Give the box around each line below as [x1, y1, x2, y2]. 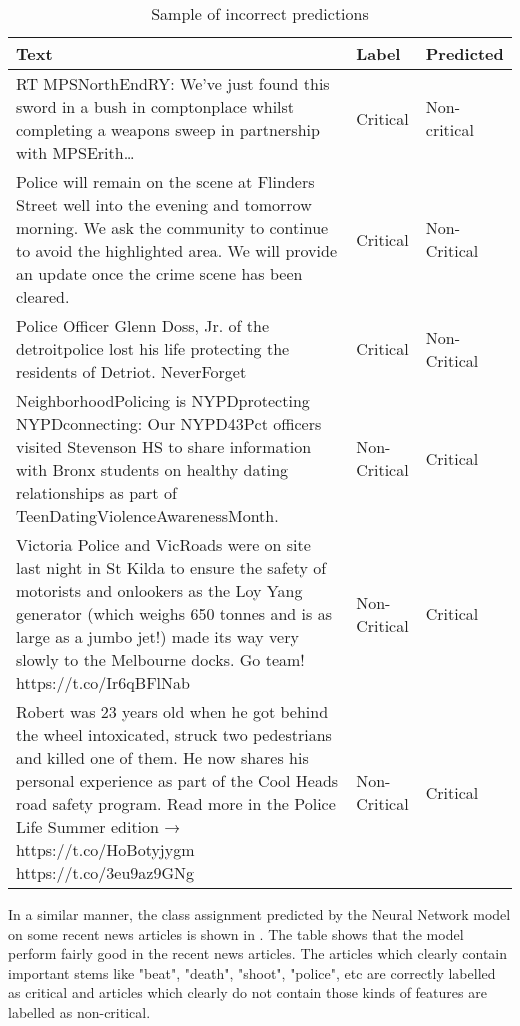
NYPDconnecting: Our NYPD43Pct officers [16, 412, 322, 435]
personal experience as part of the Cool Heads [16, 769, 339, 792]
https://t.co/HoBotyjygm [16, 838, 195, 861]
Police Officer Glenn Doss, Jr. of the [16, 314, 270, 337]
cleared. [16, 285, 70, 308]
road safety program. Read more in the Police [16, 792, 336, 815]
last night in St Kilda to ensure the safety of [16, 556, 327, 579]
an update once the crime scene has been [16, 262, 303, 285]
